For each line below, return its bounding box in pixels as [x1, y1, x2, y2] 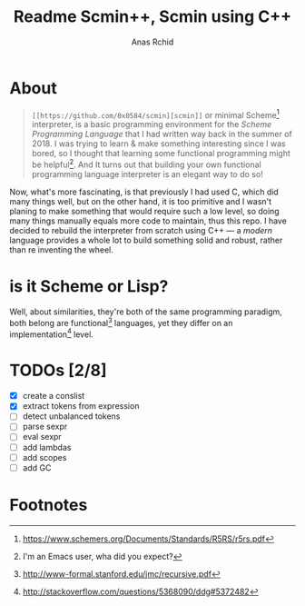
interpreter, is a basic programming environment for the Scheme [31, 119, 272, 130]
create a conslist [22, 391, 85, 402]
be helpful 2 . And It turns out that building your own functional [31, 157, 261, 170]
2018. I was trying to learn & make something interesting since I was [31, 138, 286, 149]
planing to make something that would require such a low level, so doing [9, 206, 280, 216]
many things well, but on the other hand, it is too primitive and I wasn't [9, 196, 272, 206]
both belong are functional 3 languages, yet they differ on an [9, 315, 233, 328]
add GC [22, 462, 52, 473]
